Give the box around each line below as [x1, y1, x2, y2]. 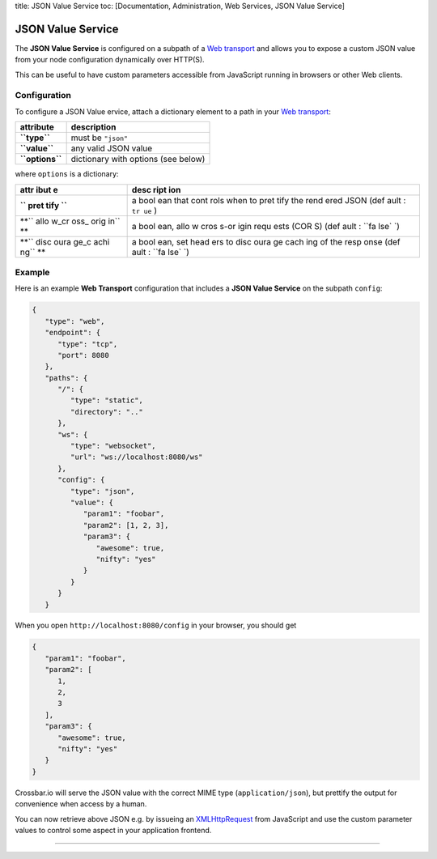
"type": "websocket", [70, 441, 157, 451]
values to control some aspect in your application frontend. [15, 825, 212, 835]
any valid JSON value [70, 142, 153, 154]
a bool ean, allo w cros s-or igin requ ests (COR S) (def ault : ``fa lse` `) [131, 220, 401, 232]
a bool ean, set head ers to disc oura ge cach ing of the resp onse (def [131, 236, 401, 247]
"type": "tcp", [57, 339, 118, 348]
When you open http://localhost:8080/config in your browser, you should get [15, 620, 297, 631]
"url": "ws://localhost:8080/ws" [70, 453, 203, 461]
